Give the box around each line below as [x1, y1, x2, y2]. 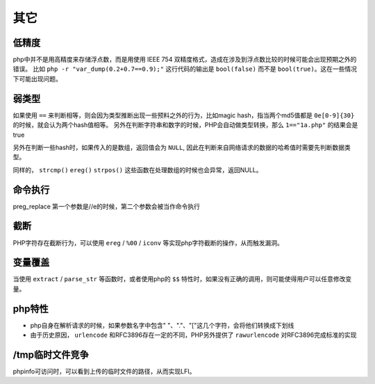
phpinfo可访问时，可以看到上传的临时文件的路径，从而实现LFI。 [12, 367, 196, 376]
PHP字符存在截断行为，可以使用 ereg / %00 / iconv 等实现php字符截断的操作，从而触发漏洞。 [12, 238, 284, 247]
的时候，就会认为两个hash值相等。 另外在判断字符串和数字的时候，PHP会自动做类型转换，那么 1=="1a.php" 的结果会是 [12, 121, 358, 129]
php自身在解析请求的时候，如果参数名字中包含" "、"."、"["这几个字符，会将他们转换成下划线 [30, 321, 294, 329]
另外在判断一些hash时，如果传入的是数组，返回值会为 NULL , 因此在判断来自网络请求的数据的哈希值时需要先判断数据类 [12, 143, 351, 151]
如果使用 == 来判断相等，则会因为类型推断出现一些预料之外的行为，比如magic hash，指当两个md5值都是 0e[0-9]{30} [12, 111, 355, 119]
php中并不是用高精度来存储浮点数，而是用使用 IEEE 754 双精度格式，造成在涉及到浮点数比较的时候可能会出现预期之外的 [12, 56, 357, 64]
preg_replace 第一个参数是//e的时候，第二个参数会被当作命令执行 [12, 202, 201, 210]
